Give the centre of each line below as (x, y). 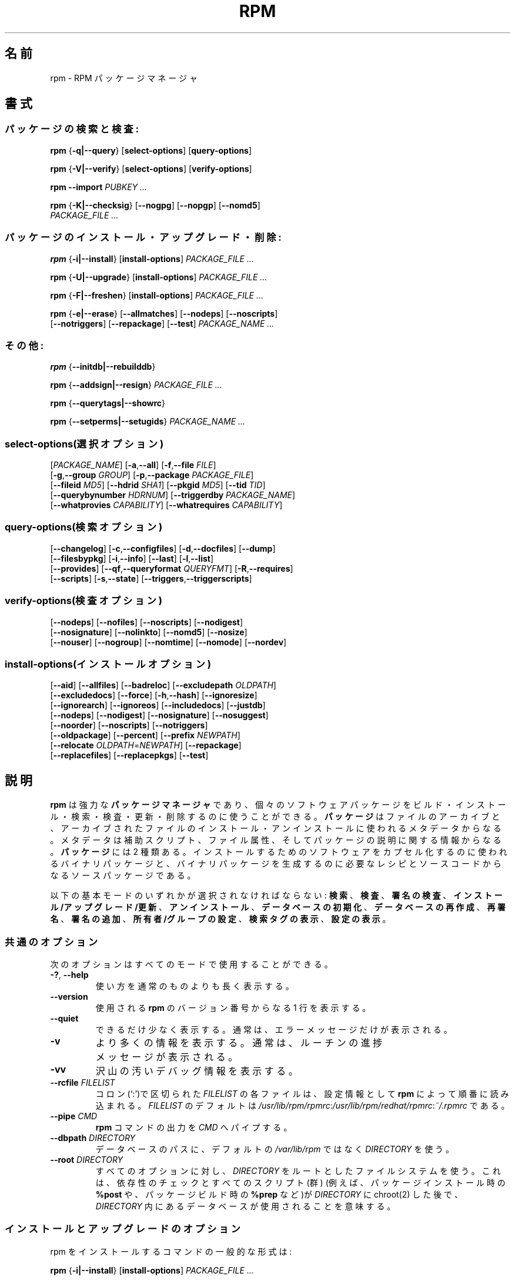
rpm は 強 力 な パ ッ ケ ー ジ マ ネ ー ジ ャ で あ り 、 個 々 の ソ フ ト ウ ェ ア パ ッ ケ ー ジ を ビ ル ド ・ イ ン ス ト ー (278, 805)
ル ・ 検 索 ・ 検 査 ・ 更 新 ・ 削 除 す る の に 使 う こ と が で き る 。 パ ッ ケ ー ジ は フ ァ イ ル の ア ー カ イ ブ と (275, 817)
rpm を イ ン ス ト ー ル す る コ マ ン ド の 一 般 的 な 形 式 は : (171, 1251)
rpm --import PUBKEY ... (99, 187)
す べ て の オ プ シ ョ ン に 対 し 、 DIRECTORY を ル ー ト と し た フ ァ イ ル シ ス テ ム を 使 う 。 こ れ (298, 1170)
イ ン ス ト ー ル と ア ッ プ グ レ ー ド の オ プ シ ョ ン (123, 1229)
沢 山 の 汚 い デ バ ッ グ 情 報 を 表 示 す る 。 (197, 1071)
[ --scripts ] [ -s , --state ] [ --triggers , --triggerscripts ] (151, 578)
